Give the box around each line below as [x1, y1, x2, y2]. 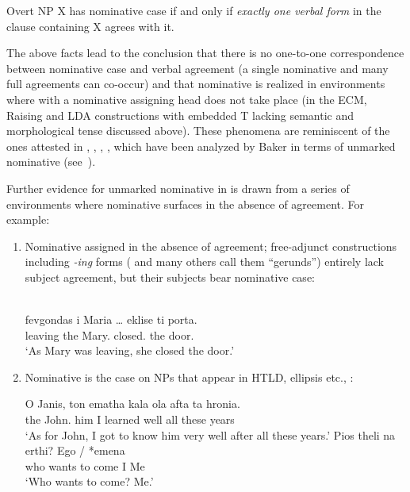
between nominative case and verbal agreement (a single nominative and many [6, 60, 389, 76]
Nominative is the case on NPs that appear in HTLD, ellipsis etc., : [25, 368, 354, 385]
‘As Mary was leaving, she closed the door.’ [25, 342, 235, 359]
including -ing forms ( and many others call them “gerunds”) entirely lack [25, 253, 385, 270]
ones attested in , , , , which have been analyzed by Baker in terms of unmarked [6, 137, 396, 154]
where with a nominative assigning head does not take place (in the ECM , [6, 90, 367, 107]
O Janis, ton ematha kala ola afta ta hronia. [25, 395, 240, 412]
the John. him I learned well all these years [25, 411, 235, 428]
